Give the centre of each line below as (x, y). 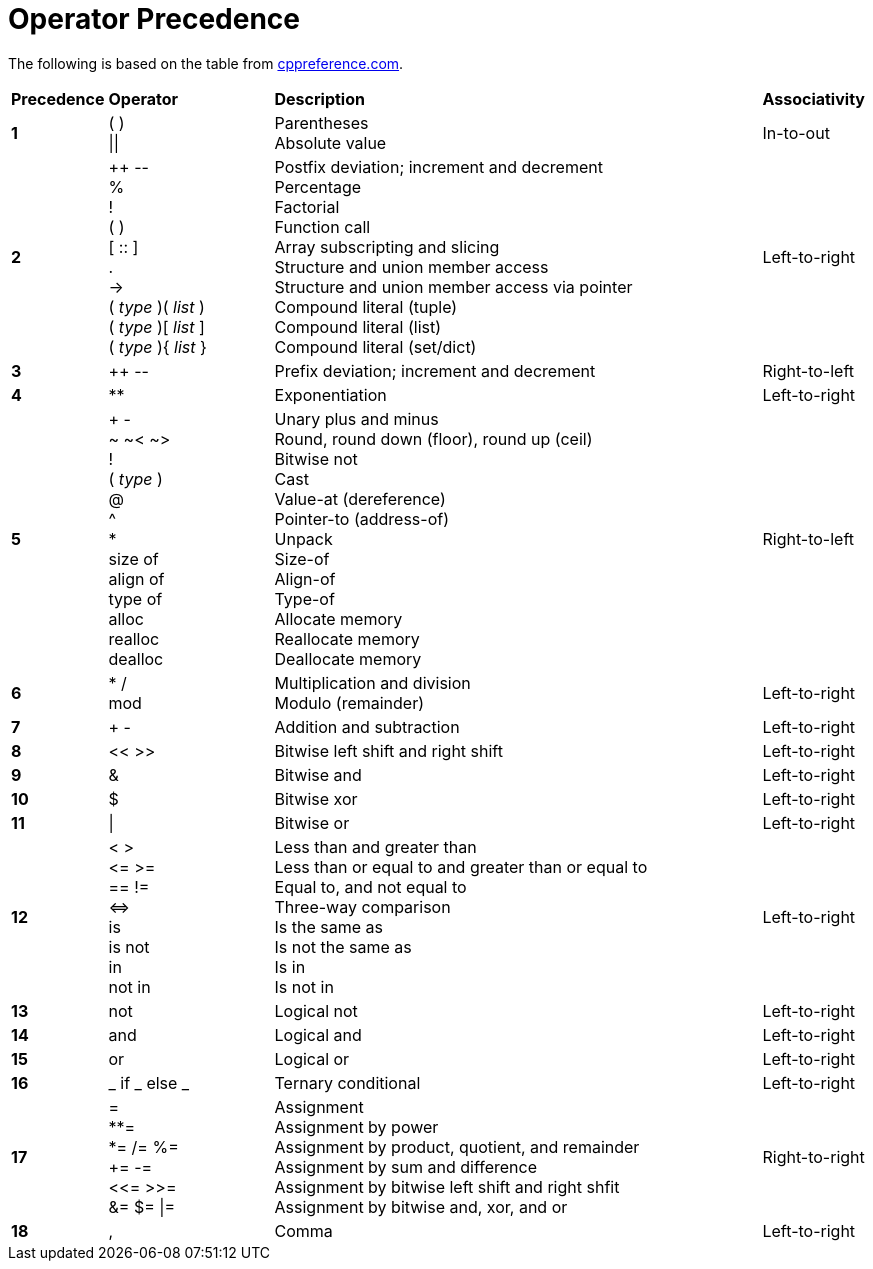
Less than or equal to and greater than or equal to (461, 866)
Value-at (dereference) (360, 498)
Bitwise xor (316, 798)
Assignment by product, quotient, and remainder (457, 1146)
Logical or (312, 1058)
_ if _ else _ (149, 1082)
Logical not (316, 1010)
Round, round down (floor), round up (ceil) (433, 438)
